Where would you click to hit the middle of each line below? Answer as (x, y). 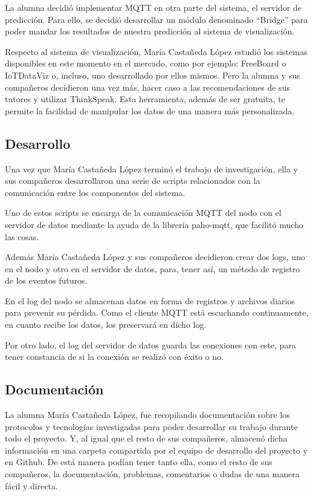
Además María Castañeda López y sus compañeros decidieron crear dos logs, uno (155, 257)
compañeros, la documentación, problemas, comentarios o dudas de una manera (152, 474)
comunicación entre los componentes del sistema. (95, 192)
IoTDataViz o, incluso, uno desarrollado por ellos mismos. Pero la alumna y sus (153, 75)
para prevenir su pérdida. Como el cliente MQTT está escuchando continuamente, (157, 312)
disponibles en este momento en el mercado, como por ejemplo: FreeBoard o (146, 63)
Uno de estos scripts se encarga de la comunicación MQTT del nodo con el (143, 213)
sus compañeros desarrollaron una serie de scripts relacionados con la (133, 181)
